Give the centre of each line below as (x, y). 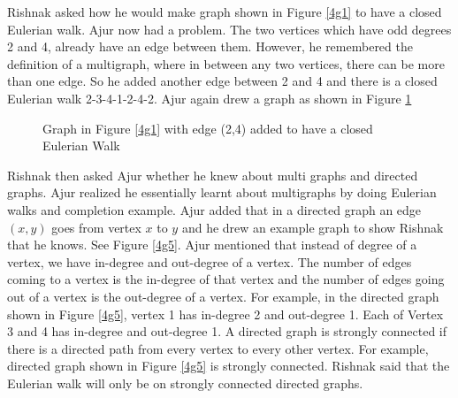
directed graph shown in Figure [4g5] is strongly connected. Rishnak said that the (229, 366)
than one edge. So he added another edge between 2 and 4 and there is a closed (222, 81)
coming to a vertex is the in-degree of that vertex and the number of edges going (226, 279)
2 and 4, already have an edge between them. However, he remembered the (210, 46)
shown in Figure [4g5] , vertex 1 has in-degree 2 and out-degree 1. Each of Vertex (225, 314)
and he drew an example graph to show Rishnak (313, 227)
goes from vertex (96, 227)
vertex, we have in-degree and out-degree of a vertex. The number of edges (210, 261)
